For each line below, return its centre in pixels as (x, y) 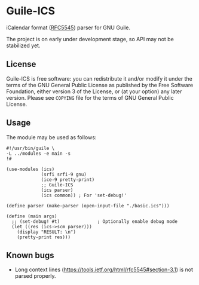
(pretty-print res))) (44, 237)
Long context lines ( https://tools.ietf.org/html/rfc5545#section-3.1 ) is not (104, 269)
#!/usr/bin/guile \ (30, 148)
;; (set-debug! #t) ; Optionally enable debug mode (95, 221)
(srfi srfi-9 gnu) (64, 174)
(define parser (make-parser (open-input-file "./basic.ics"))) (88, 206)
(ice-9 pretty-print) (68, 180)
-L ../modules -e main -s (38, 154)
